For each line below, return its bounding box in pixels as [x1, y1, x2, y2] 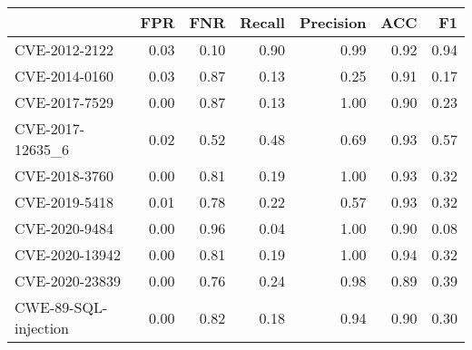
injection [15, 317, 70, 338]
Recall [240, 12, 285, 33]
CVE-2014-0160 [15, 65, 114, 86]
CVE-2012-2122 [15, 39, 114, 60]
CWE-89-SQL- [15, 297, 108, 317]
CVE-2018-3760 [15, 165, 114, 186]
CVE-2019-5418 [15, 191, 114, 212]
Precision [299, 12, 367, 33]
